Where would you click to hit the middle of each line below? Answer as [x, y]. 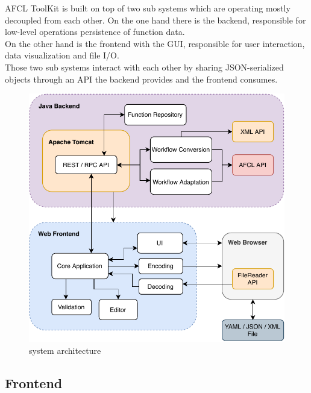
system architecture [65, 350]
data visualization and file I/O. [62, 55]
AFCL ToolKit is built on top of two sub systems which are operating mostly [148, 8]
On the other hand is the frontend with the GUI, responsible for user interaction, [155, 43]
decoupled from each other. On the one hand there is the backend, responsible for [155, 20]
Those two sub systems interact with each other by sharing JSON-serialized [144, 67]
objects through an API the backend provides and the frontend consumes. [141, 79]
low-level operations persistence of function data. [95, 32]
